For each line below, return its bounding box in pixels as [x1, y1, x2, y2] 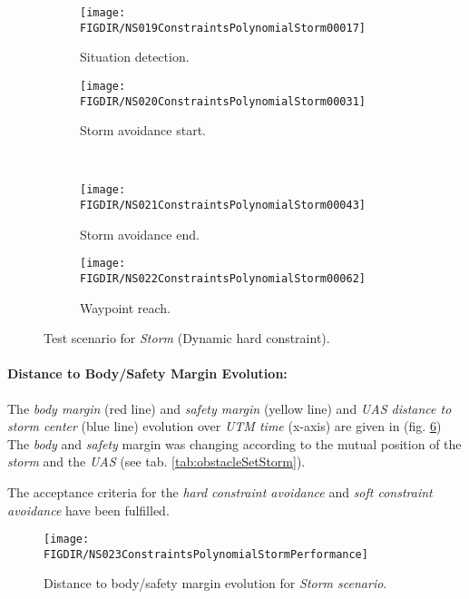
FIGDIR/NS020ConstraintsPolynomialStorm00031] [80, 94, 366, 108]
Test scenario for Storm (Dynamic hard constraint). [44, 329, 330, 348]
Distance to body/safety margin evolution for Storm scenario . [44, 574, 387, 593]
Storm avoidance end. [80, 224, 200, 243]
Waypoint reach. [80, 298, 171, 317]
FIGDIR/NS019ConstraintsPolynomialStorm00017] [80, 21, 366, 34]
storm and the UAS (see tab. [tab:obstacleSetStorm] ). [7, 452, 306, 471]
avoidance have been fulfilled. [7, 500, 170, 519]
